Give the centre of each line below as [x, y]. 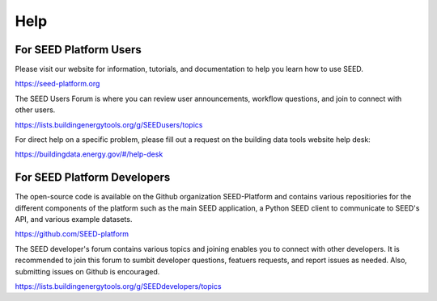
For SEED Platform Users [78, 50]
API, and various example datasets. [74, 219]
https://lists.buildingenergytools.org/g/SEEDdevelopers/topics [118, 286]
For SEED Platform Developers [93, 178]
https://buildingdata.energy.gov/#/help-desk [89, 154]
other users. [35, 110]
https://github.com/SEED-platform [72, 234]
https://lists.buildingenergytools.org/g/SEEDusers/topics [109, 124]
